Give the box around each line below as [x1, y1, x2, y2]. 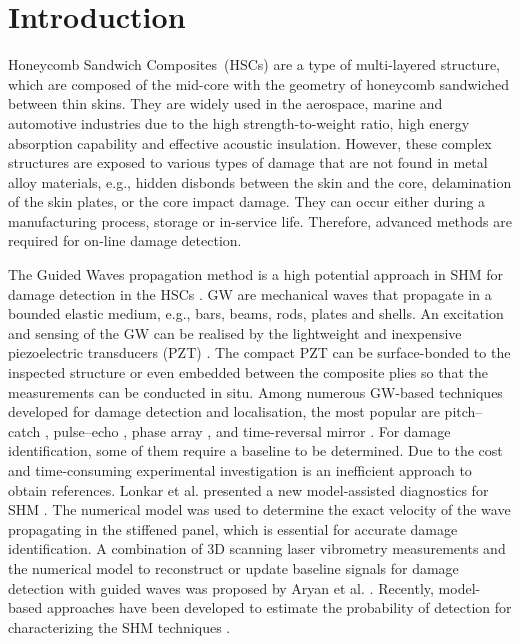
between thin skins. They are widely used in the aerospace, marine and [8, 93, 443, 114]
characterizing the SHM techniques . [8, 616, 231, 637]
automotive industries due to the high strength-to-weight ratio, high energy [8, 112, 470, 133]
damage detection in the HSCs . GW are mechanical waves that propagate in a [8, 283, 492, 304]
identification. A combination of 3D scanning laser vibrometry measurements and [8, 538, 506, 559]
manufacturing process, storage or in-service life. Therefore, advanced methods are [8, 210, 512, 231]
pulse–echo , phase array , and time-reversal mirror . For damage [53, 420, 451, 441]
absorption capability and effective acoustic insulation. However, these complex [8, 132, 492, 153]
